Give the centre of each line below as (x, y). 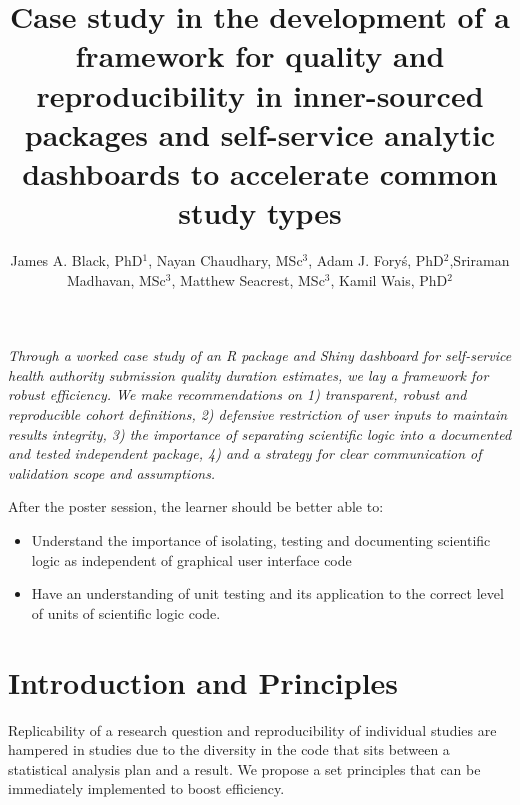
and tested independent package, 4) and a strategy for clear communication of (245, 453)
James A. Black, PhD (76, 260)
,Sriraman (479, 260)
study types (260, 212)
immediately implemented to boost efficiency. (146, 788)
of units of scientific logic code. (126, 612)
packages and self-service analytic (260, 133)
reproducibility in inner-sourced (260, 94)
